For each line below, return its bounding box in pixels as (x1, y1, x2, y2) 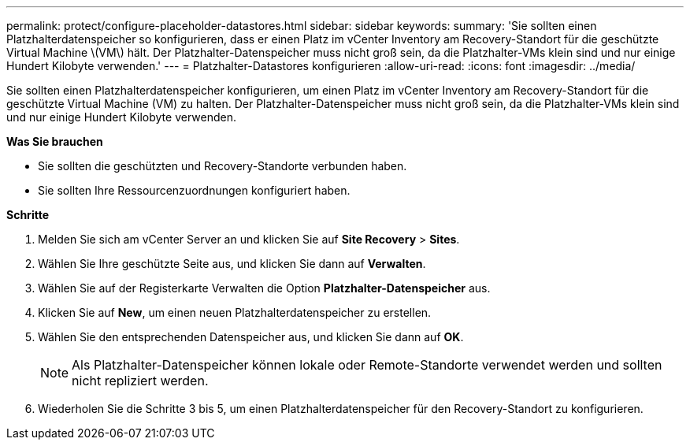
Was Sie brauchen (6, 135, 103, 148)
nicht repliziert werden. (72, 373, 209, 388)
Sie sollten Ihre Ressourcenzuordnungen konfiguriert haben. (38, 184, 351, 197)
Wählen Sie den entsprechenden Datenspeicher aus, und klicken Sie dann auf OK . (38, 330, 464, 344)
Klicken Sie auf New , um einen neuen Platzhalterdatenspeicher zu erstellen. (38, 306, 432, 319)
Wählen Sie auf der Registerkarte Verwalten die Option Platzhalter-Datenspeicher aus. (38, 281, 491, 295)
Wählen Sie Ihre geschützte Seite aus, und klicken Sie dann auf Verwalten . (38, 257, 426, 270)
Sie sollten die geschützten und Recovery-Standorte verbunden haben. (38, 159, 407, 173)
